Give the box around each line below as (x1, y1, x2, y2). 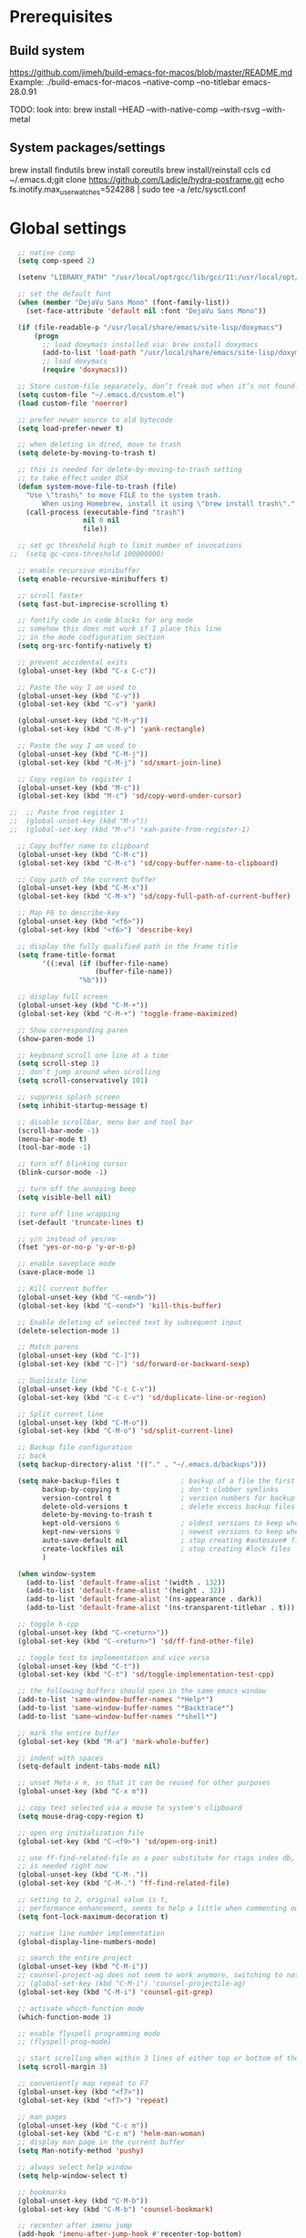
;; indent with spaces (17, 1753, 104, 1762)
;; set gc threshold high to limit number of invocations (17, 541, 243, 550)
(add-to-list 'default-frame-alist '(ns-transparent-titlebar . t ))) (25, 1604, 296, 1613)
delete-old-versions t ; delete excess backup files (42, 1501, 296, 1511)
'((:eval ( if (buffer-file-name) (42, 958, 169, 968)
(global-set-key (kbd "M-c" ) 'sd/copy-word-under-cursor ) (17, 791, 243, 800)
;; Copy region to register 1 (17, 774, 132, 784)
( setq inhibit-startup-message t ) (17, 1101, 148, 1110)
